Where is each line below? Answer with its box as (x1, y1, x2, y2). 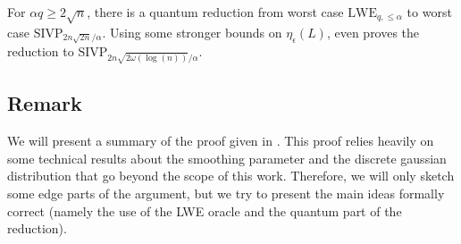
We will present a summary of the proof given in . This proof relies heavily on (7, 131, 434, 150)
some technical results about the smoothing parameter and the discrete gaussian (7, 148, 447, 167)
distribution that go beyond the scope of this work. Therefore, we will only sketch (7, 166, 455, 185)
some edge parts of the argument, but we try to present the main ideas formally (7, 183, 445, 202)
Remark (7, 89, 82, 117)
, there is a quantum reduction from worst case (87, 3, 344, 21)
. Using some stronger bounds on (102, 22, 282, 41)
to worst (407, 3, 452, 21)
